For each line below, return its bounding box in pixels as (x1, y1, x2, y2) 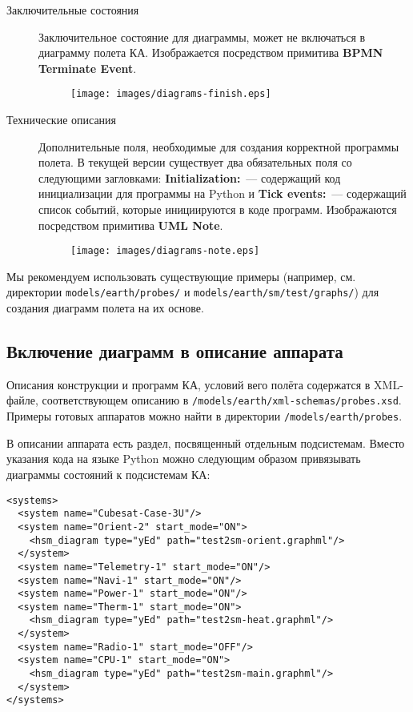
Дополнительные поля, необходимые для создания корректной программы (38, 138, 399, 155)
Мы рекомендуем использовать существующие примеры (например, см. (6, 268, 356, 284)
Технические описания (6, 111, 117, 128)
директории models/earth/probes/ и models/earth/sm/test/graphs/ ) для (6, 284, 379, 300)
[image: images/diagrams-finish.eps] (70, 88, 271, 100)
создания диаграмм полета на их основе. (6, 300, 204, 316)
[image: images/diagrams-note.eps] (70, 245, 260, 257)
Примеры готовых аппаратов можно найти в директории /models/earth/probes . (6, 408, 403, 424)
